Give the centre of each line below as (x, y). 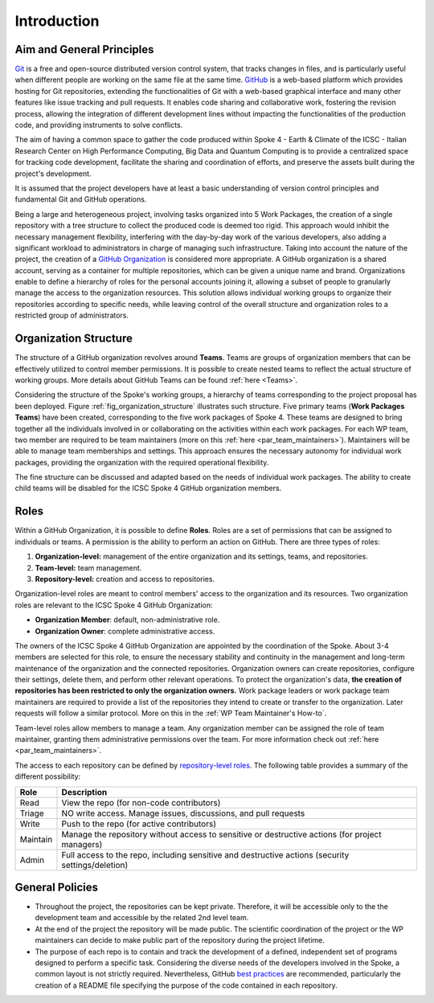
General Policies (56, 887)
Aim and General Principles (84, 49)
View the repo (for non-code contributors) (141, 802)
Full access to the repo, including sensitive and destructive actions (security (205, 854)
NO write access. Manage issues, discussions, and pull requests (183, 813)
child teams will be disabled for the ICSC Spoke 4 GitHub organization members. (148, 488)
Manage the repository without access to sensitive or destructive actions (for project (221, 834)
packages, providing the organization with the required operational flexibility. (142, 462)
